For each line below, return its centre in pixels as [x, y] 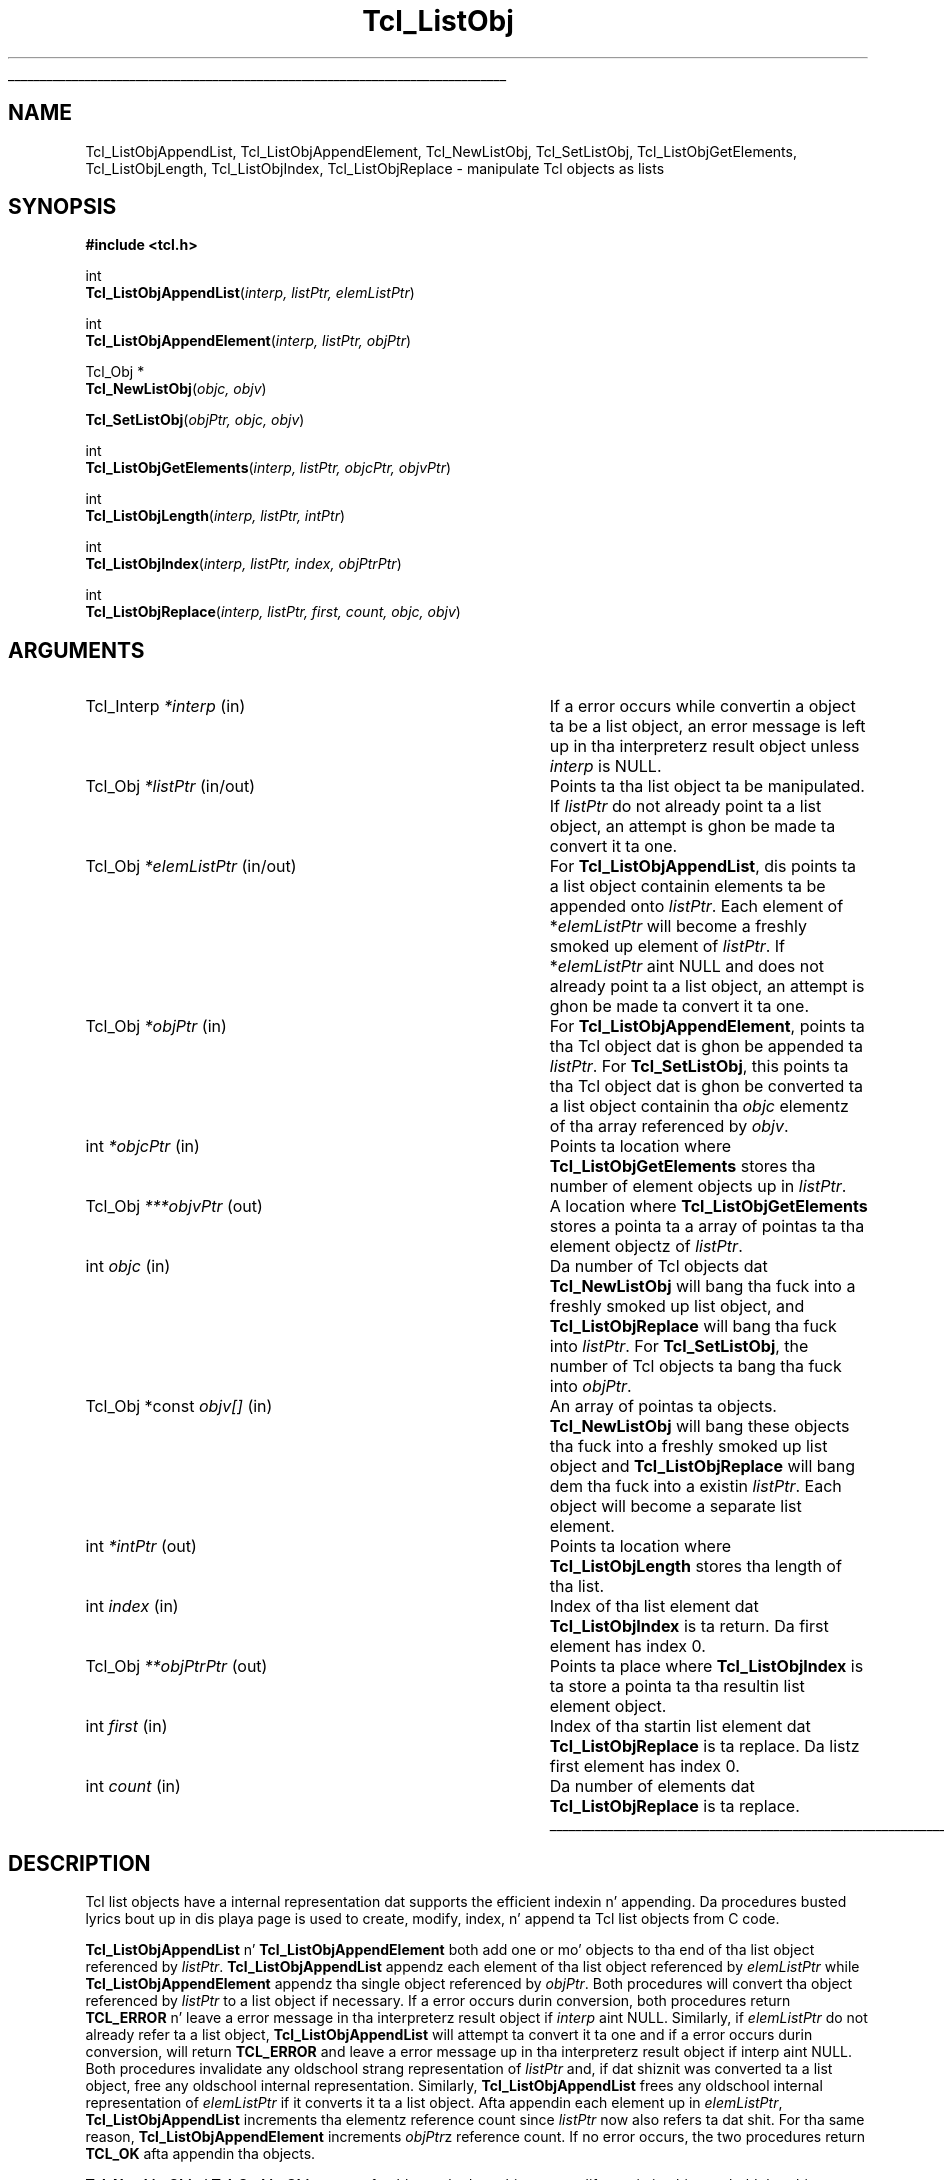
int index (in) [132, 1606]
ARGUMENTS [76, 650]
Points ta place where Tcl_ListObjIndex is [706, 1666]
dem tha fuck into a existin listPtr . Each [695, 1486]
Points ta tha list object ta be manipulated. [707, 786]
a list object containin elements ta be [687, 886]
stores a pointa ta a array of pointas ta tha [707, 1226]
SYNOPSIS [62, 207]
